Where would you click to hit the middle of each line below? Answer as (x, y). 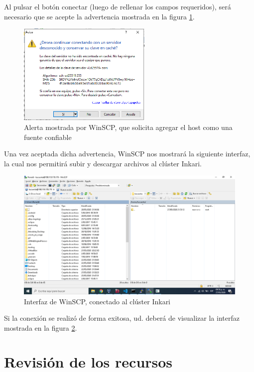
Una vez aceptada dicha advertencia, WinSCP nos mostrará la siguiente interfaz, (127, 154)
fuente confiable (48, 137)
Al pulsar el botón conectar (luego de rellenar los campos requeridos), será (118, 6)
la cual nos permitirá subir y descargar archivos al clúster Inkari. (103, 163)
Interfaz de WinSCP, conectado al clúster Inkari (97, 301)
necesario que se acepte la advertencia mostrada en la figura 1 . (99, 16)
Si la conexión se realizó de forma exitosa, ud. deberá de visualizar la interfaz (122, 318)
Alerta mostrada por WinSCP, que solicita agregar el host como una (128, 127)
